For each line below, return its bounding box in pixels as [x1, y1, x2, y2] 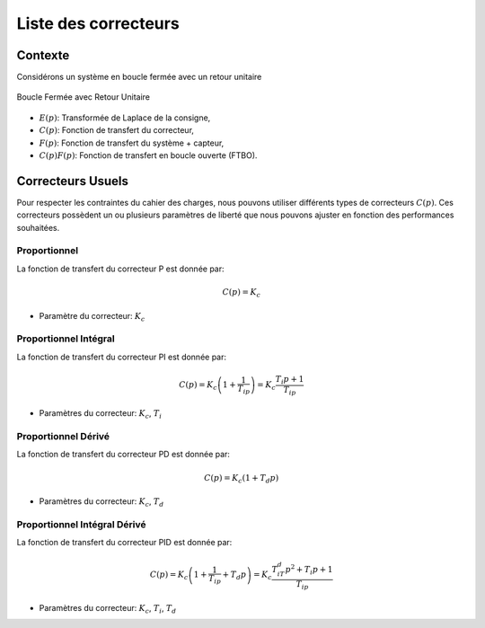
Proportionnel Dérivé [16, 429, 110, 442]
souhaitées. [16, 222, 60, 233]
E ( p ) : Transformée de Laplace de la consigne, [39, 112, 211, 123]
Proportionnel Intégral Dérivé [16, 517, 147, 530]
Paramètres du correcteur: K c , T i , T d [39, 602, 177, 615]
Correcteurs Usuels [16, 173, 129, 189]
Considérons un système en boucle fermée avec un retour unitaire [16, 72, 262, 83]
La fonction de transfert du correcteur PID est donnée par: [16, 537, 233, 548]
